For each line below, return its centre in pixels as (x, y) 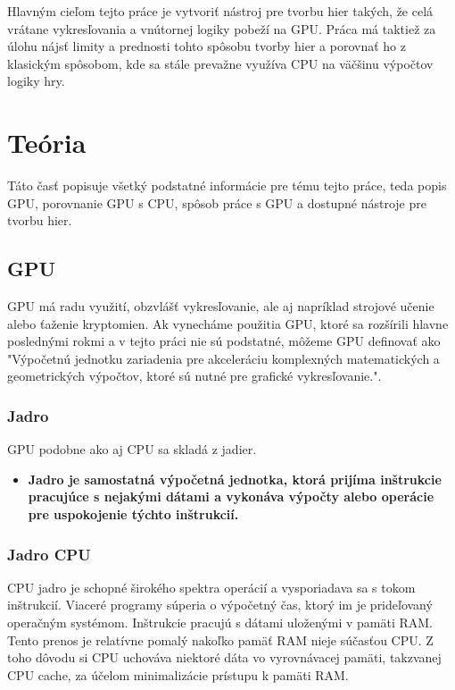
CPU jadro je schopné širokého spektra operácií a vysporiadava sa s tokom (211, 587)
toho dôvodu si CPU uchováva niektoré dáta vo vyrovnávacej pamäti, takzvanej (224, 657)
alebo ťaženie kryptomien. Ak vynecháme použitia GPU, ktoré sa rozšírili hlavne (228, 323)
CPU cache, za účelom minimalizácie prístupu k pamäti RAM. (178, 674)
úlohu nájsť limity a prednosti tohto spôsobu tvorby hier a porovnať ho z (207, 46)
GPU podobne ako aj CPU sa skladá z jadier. (132, 449)
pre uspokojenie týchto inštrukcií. (133, 514)
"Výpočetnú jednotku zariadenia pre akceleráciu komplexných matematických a (223, 358)
